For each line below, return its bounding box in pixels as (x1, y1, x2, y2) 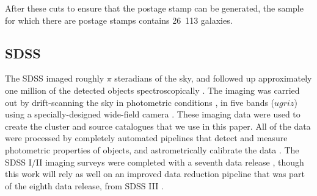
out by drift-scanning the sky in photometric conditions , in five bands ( (5, 96, 275, 108)
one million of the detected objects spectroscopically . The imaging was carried (5, 83, 300, 96)
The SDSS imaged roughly (5, 72, 104, 85)
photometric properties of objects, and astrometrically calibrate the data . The (5, 143, 299, 156)
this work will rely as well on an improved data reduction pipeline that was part (5, 167, 305, 180)
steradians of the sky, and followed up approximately (114, 72, 312, 85)
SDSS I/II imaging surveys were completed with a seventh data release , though (5, 155, 304, 168)
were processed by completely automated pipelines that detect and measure (5, 131, 288, 144)
